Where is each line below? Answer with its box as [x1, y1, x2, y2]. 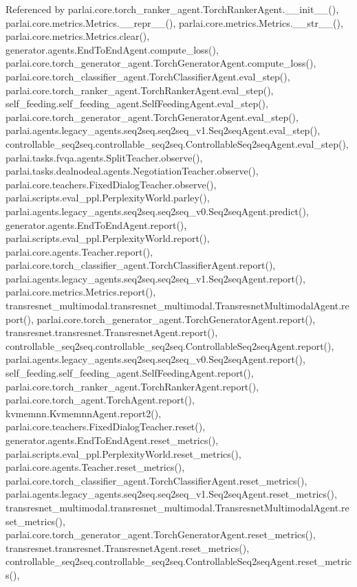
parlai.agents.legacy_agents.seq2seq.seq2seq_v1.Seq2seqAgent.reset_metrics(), [6, 487, 337, 501]
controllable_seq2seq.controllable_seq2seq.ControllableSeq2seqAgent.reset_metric [6, 554, 352, 568]
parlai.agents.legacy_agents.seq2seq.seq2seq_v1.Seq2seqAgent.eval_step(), [6, 123, 321, 137]
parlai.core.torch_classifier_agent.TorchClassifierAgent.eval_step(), [6, 69, 290, 83]
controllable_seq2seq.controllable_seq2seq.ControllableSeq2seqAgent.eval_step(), [6, 136, 349, 151]
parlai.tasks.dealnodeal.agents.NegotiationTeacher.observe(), [6, 164, 259, 178]
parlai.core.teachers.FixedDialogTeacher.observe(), [6, 177, 217, 191]
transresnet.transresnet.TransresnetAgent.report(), [6, 325, 218, 340]
